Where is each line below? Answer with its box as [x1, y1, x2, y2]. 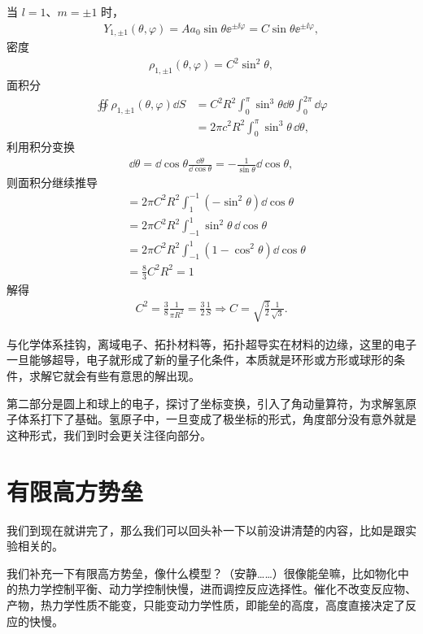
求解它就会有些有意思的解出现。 [28, 367, 200, 384]
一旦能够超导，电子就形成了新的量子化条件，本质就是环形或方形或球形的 [7, 351, 394, 368]
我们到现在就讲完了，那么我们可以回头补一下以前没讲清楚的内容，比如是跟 [7, 521, 405, 538]
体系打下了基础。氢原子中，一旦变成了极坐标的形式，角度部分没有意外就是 [17, 410, 416, 428]
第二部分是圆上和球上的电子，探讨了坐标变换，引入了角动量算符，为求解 [7, 394, 394, 411]
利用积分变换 [7, 138, 75, 155]
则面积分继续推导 [7, 173, 98, 190]
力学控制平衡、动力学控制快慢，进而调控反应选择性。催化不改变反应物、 [28, 580, 416, 597]
